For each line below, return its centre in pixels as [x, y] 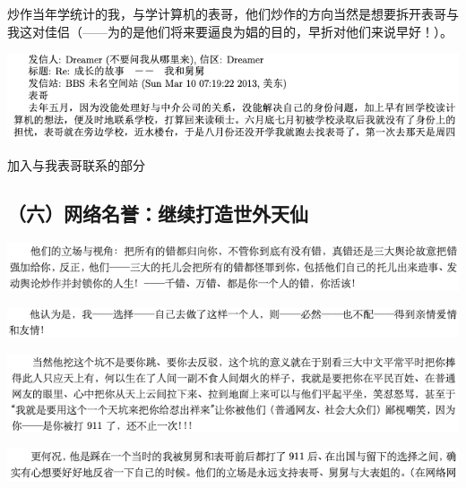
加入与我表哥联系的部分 [76, 164]
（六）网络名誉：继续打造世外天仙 [158, 213]
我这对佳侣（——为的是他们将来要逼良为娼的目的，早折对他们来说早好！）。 [230, 31]
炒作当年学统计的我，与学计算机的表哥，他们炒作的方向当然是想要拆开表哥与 [233, 13]
